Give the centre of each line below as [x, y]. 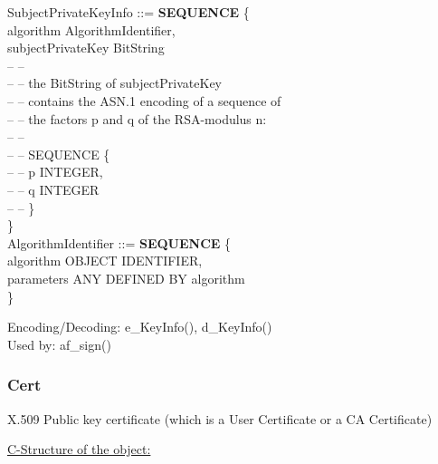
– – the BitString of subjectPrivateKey [115, 83]
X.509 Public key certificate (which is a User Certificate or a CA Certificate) [220, 418]
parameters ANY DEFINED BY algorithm [126, 278]
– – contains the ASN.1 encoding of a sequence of [144, 100]
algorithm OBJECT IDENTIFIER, [105, 261]
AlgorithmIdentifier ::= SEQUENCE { [119, 242]
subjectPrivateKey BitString [86, 48]
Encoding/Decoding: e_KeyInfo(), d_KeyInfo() [140, 327]
